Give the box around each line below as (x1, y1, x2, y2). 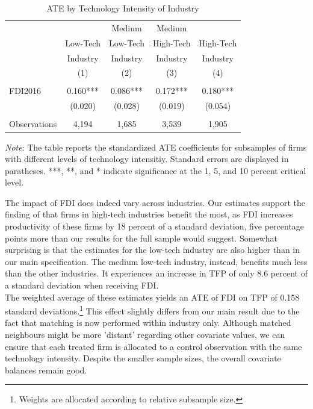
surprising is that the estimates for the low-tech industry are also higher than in (5, 243, 300, 256)
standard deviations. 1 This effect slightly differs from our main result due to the (5, 303, 300, 317)
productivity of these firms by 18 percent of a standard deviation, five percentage (5, 220, 305, 233)
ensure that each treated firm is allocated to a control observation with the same (5, 340, 302, 352)
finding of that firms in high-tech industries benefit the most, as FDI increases (5, 208, 293, 220)
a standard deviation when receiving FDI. (5, 279, 159, 292)
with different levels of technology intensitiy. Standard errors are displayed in (5, 152, 289, 165)
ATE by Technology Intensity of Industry (46, 2, 199, 14)
